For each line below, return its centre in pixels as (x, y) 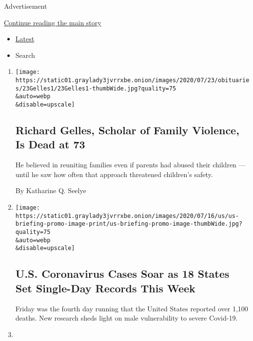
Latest (25, 39)
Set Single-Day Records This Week (105, 288)
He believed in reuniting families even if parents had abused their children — (130, 165)
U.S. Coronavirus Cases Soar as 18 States (122, 274)
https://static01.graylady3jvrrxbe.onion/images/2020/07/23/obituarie (132, 81)
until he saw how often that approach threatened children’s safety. (114, 174)
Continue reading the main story (53, 22)
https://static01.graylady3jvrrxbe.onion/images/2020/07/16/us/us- (127, 216)
